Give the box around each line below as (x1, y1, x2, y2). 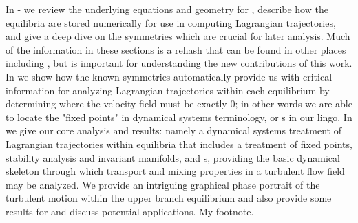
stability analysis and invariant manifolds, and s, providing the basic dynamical (6, 150, 340, 164)
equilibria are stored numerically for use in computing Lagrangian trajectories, (6, 15, 336, 30)
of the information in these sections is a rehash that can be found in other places (6, 42, 346, 56)
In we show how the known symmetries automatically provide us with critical (6, 69, 333, 83)
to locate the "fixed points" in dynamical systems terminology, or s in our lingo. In (6, 109, 352, 124)
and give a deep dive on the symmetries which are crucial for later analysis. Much (6, 29, 350, 43)
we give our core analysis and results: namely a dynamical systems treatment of (6, 123, 341, 138)
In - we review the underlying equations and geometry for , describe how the (6, 2, 328, 16)
